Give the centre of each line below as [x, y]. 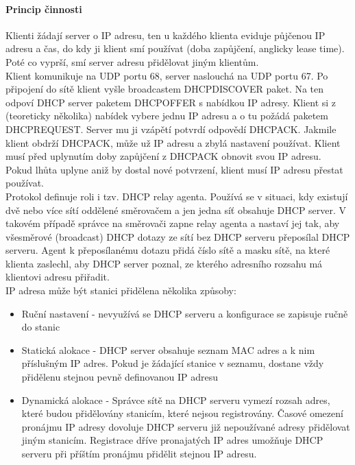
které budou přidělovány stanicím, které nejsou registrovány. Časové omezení [182, 413]
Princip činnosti [44, 9]
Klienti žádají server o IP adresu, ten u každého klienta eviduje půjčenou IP [166, 35]
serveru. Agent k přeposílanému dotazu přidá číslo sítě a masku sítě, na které [168, 250]
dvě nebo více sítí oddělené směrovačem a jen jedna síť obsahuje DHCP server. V [176, 210]
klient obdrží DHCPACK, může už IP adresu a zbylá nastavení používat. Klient [173, 142]
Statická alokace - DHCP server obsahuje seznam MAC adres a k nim [168, 349]
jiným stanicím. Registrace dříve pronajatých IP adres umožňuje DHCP [172, 440]
